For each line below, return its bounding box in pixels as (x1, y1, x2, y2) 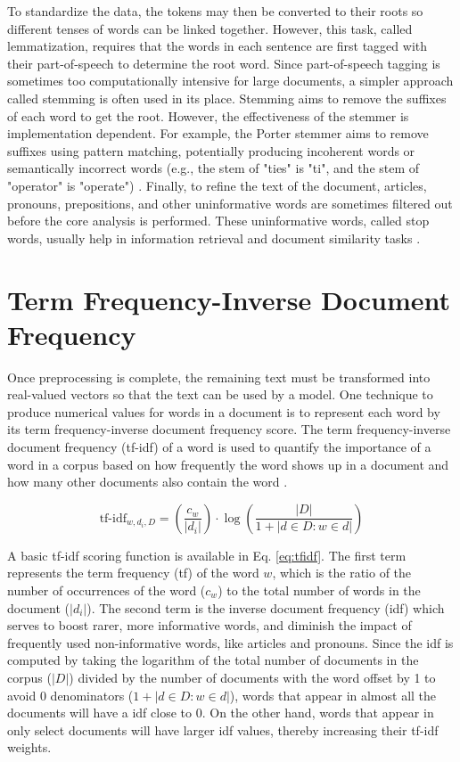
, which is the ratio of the (272, 563, 412, 582)
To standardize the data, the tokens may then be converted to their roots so (7, 2, 423, 20)
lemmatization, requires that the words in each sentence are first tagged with (7, 37, 428, 55)
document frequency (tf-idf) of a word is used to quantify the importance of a (7, 438, 431, 455)
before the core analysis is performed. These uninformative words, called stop (7, 211, 430, 230)
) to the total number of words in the (218, 580, 421, 599)
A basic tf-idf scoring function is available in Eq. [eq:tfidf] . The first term (7, 545, 407, 564)
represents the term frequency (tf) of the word (7, 563, 259, 582)
